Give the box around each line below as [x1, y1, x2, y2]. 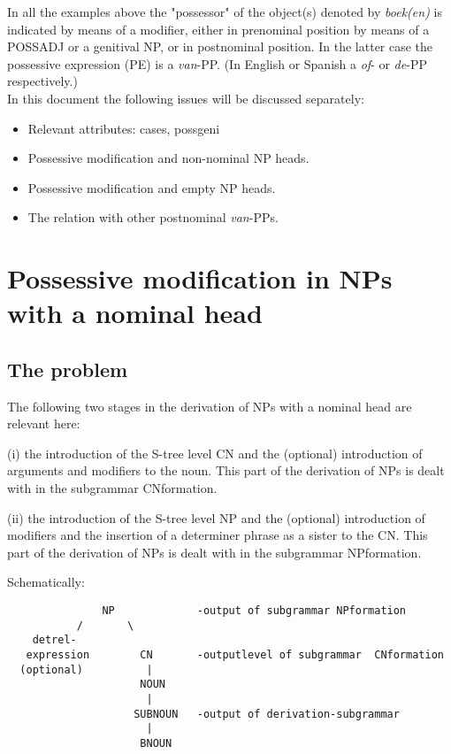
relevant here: [7, 414, 80, 433]
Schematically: [7, 573, 85, 591]
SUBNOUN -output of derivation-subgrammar [134, 707, 400, 720]
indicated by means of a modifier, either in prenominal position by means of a [7, 19, 430, 38]
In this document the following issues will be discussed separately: [7, 88, 364, 107]
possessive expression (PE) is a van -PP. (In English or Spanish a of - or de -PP [7, 54, 427, 73]
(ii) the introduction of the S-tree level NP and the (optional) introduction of [7, 508, 425, 527]
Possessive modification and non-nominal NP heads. [27, 149, 310, 167]
